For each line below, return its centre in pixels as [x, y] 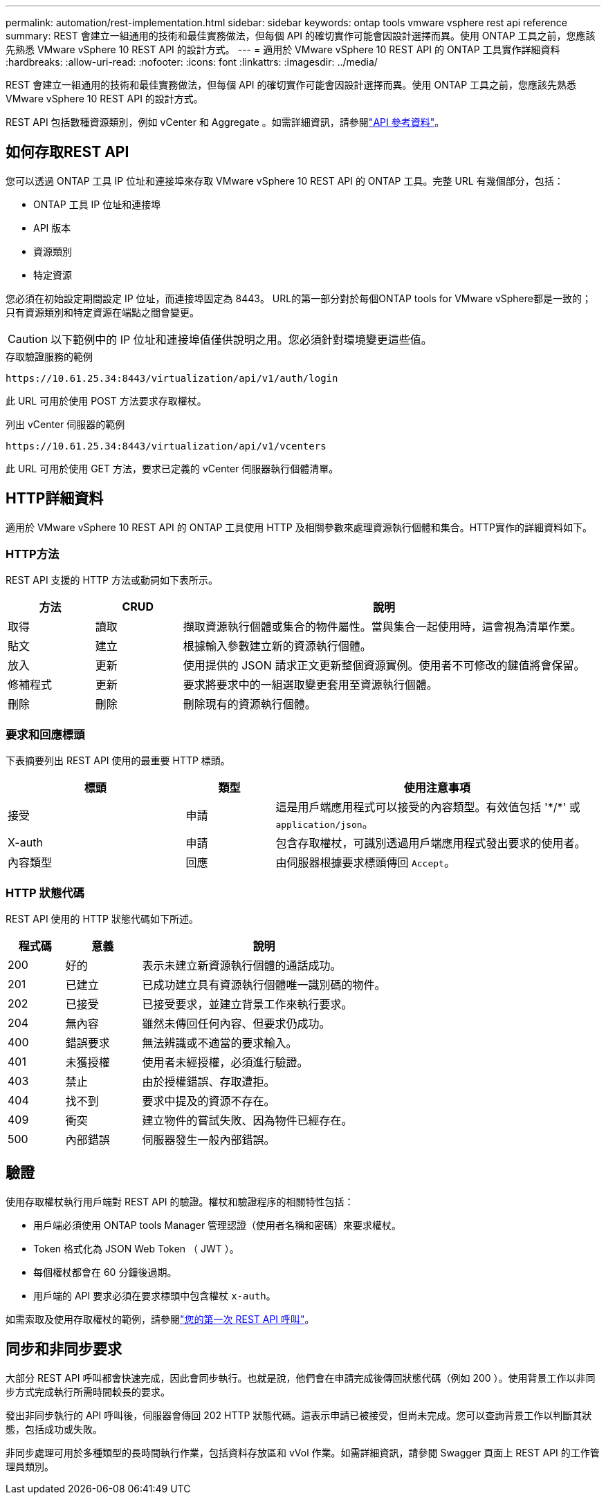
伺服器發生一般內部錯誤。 [209, 1139]
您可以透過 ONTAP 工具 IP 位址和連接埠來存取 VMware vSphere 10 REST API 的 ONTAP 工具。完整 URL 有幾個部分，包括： [285, 180]
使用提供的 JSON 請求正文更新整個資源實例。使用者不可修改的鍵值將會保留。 [384, 666]
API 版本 [52, 228]
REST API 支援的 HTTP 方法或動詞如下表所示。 [112, 580]
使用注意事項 [437, 788]
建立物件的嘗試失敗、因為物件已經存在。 [247, 1120]
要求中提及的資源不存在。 [209, 1101]
